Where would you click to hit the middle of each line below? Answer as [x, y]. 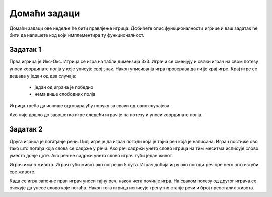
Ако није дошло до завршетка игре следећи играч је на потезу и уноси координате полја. [106, 115]
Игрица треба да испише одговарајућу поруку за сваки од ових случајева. [90, 105]
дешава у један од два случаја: [43, 76]
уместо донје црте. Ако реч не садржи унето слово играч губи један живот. [91, 155]
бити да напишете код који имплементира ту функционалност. [77, 35]
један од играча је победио [64, 87]
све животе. [22, 172]
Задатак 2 [26, 129]
